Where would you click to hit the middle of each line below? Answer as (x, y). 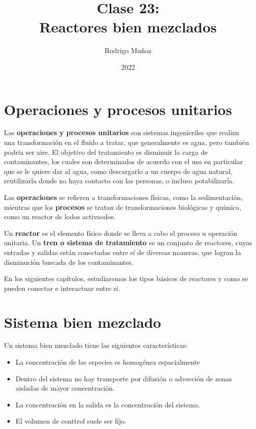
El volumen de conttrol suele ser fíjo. (71, 421)
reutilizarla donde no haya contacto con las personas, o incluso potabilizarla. (119, 181)
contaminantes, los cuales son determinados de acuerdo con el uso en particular (124, 161)
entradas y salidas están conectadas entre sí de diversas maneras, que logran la (123, 252)
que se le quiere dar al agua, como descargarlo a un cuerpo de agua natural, (118, 171)
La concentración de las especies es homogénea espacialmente (108, 362)
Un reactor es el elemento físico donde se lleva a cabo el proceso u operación (121, 233)
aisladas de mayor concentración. (65, 388)
